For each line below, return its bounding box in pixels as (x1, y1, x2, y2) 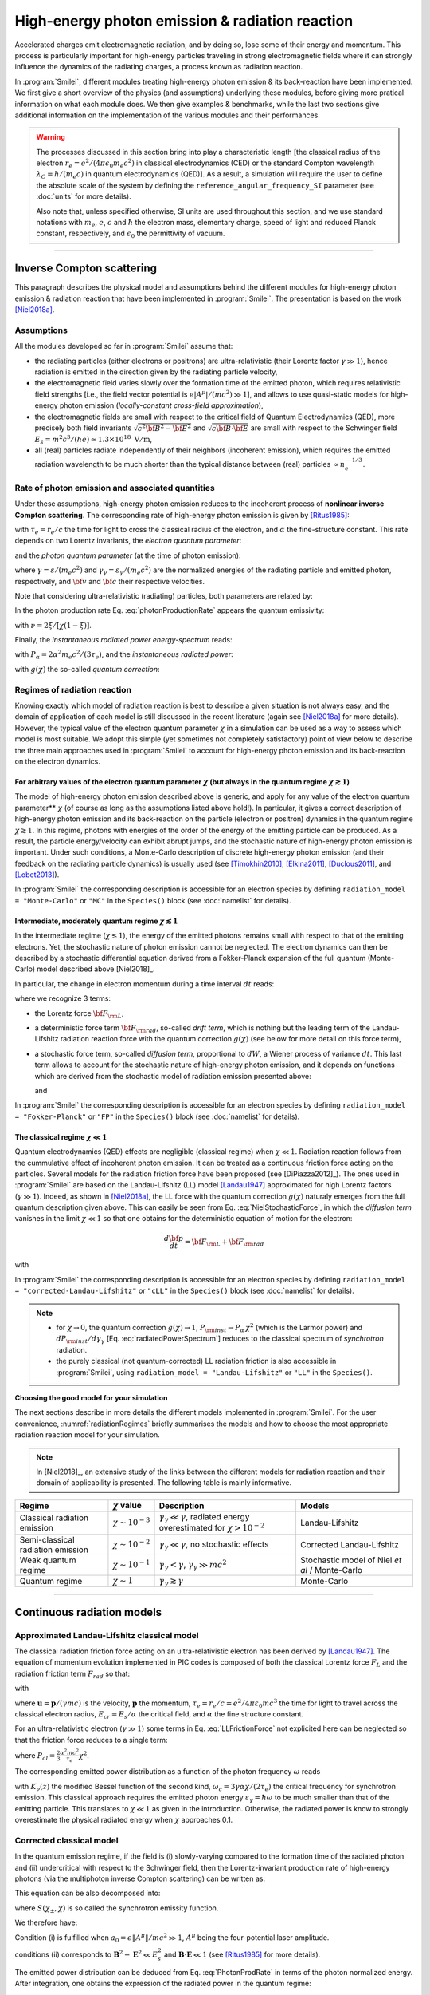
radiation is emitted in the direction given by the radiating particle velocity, (34, 367, 278, 377)
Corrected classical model (14, 1835, 119, 1846)
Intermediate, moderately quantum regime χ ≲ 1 (14, 916, 178, 926)
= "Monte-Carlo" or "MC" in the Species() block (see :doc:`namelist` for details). (14, 895, 291, 905)
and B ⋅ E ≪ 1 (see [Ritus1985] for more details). (163, 1950, 321, 1959)
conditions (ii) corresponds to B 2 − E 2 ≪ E (14, 1949, 158, 1959)
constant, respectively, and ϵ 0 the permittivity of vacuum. (36, 228, 225, 240)
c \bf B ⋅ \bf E (211, 424, 249, 433)
